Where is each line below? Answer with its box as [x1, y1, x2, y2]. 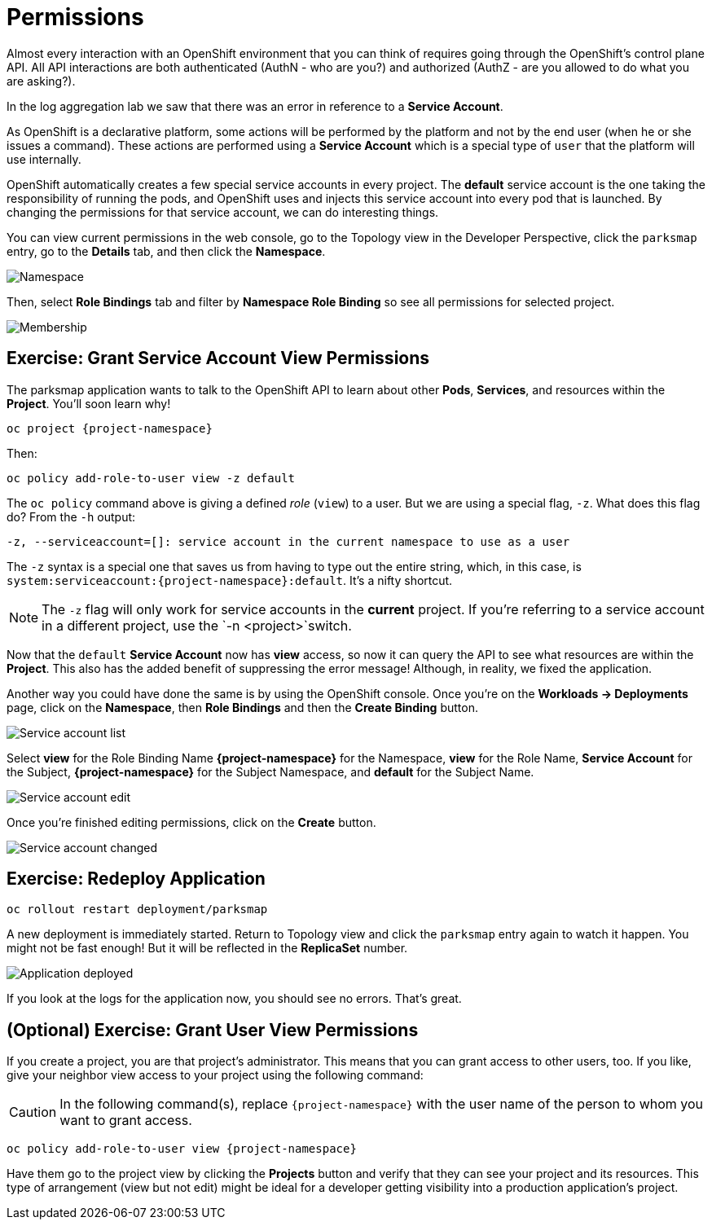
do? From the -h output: [7, 509, 136, 524]
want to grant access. [59, 1112, 192, 1129]
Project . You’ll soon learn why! [7, 396, 171, 411]
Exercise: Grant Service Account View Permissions [7, 348, 430, 369]
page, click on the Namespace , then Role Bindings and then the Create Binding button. [7, 700, 478, 714]
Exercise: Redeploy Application [7, 868, 266, 890]
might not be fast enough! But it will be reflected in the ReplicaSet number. [7, 941, 408, 956]
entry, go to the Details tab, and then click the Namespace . [7, 244, 326, 258]
